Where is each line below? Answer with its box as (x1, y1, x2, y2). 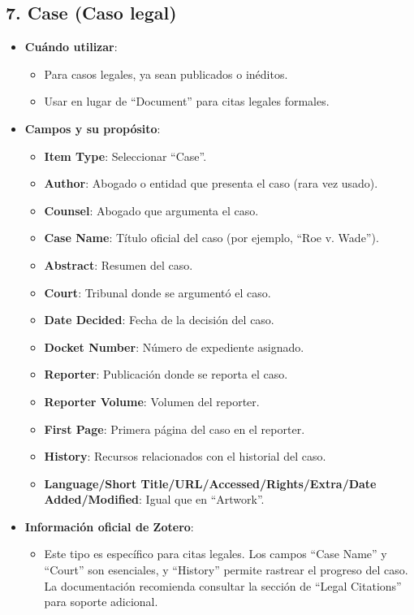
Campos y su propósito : (24, 119, 161, 136)
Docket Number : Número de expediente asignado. (44, 338, 304, 355)
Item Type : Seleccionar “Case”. (44, 147, 207, 164)
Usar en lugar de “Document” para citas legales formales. (44, 93, 330, 110)
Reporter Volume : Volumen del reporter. (44, 392, 260, 409)
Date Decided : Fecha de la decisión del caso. (44, 311, 274, 328)
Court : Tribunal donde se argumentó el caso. (44, 284, 271, 301)
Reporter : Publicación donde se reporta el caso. (44, 366, 288, 383)
